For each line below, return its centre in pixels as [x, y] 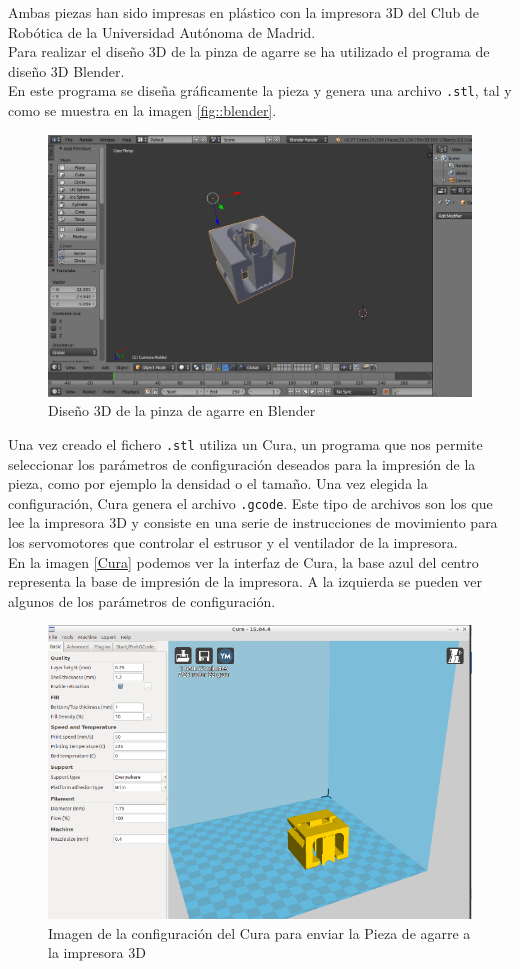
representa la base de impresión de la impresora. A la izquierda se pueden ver [245, 581]
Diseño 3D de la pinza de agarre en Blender [182, 410]
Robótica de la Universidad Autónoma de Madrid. [162, 31]
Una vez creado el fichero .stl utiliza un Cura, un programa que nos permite [245, 443]
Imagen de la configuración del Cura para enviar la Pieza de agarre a [259, 932]
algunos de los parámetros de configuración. [142, 600]
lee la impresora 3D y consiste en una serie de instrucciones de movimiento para [253, 522]
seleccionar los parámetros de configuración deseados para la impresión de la [242, 463]
